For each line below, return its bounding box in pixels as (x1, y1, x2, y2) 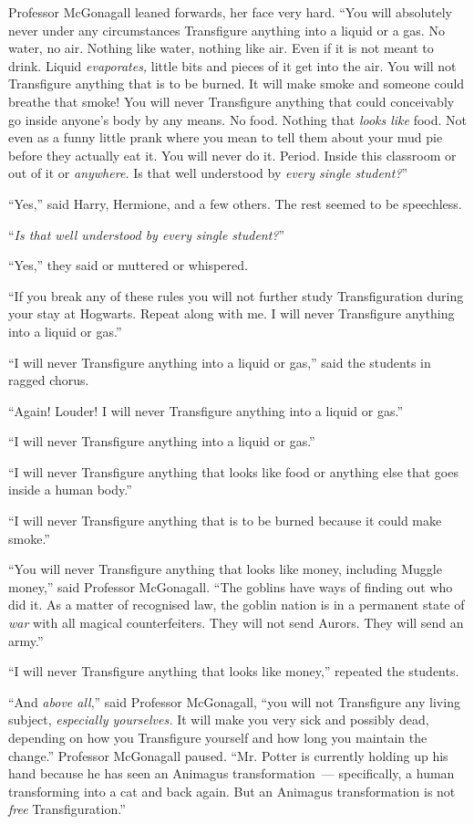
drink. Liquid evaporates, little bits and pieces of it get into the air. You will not (8, 56, 457, 75)
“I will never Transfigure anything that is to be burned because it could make (8, 511, 442, 530)
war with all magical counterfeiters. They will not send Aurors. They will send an (8, 613, 464, 632)
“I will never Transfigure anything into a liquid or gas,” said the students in (8, 352, 431, 371)
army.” (8, 631, 44, 650)
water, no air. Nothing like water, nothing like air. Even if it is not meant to (8, 38, 434, 57)
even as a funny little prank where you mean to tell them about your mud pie (8, 128, 443, 147)
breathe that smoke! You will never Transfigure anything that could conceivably (8, 91, 455, 110)
